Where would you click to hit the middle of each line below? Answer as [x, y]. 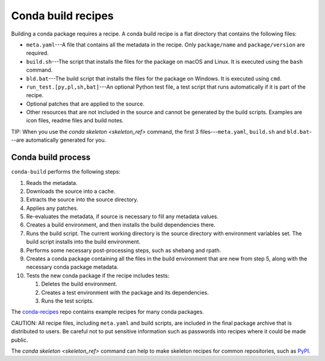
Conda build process [51, 158]
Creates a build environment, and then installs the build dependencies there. [121, 225]
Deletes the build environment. [79, 284]
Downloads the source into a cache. [71, 191]
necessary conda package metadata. [72, 267]
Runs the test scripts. [67, 301]
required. [38, 53]
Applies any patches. [52, 208]
